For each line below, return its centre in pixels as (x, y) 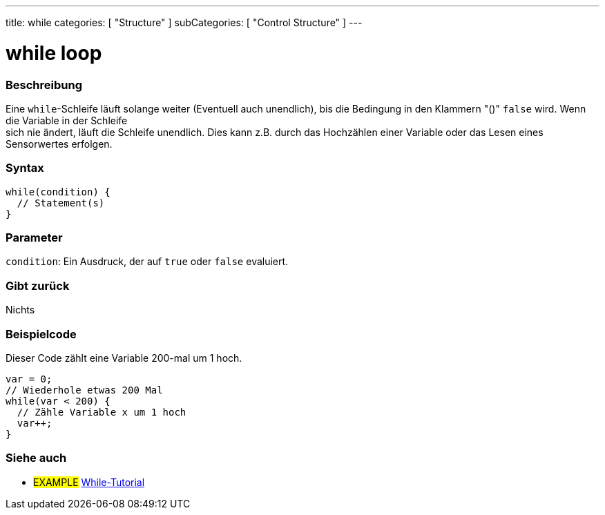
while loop (54, 53)
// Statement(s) (61, 203)
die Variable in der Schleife (67, 120)
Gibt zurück (38, 285)
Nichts (20, 310)
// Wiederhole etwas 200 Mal (84, 390)
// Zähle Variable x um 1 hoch (102, 412)
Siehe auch (36, 458)
